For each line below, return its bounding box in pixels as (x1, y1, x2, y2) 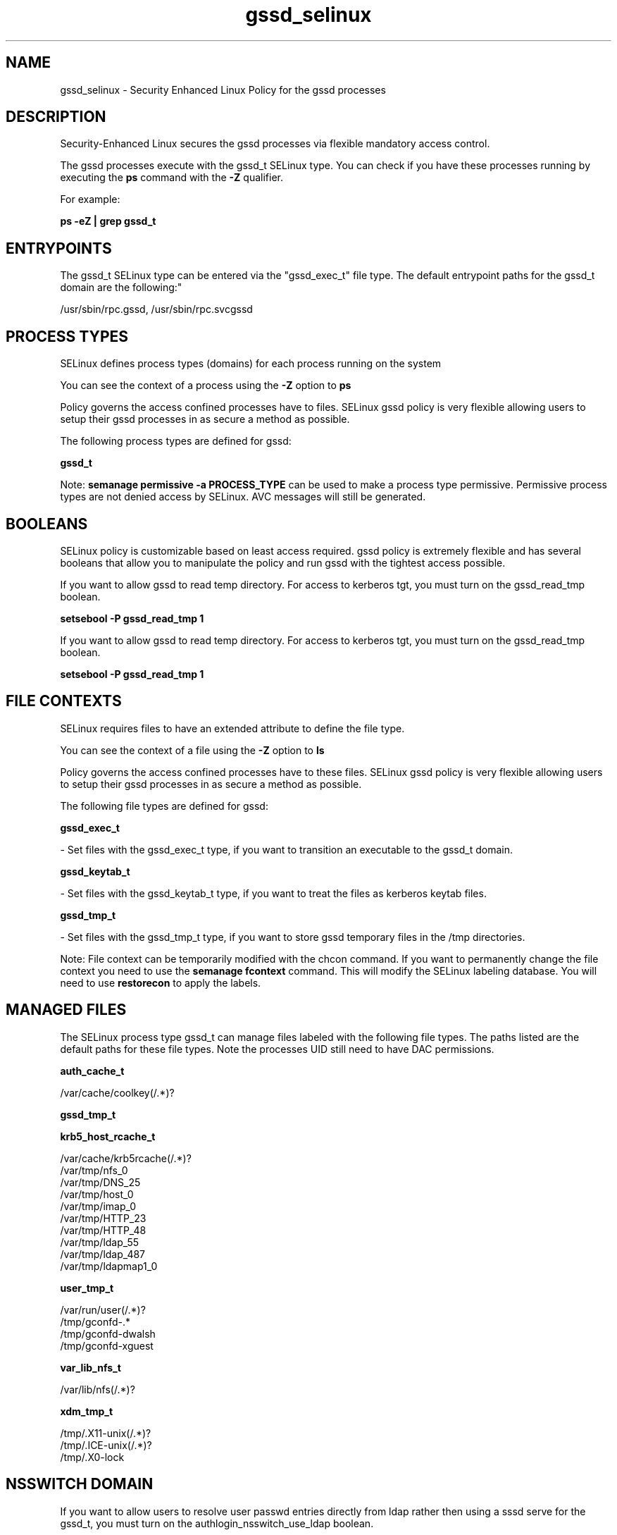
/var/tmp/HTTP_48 (60, 1223, 147, 1236)
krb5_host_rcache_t (60, 1130, 156, 1142)
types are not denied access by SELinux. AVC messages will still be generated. (60, 491, 426, 503)
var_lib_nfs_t (60, 1361, 121, 1374)
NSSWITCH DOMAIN (6, 1475, 154, 1493)
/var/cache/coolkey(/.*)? (60, 1086, 175, 1099)
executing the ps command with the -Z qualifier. (60, 171, 283, 184)
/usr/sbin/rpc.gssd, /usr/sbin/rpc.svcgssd (60, 303, 253, 316)
